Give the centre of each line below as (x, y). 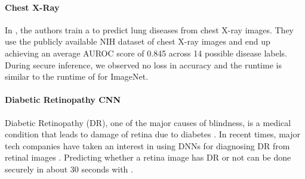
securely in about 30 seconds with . (69, 169)
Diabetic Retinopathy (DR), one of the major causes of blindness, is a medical (148, 122)
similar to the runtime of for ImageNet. (77, 76)
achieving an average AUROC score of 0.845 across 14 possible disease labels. (146, 53)
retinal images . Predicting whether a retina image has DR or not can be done (148, 157)
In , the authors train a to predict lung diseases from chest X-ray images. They (150, 29)
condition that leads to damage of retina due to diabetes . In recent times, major (153, 134)
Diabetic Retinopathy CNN (63, 100)
